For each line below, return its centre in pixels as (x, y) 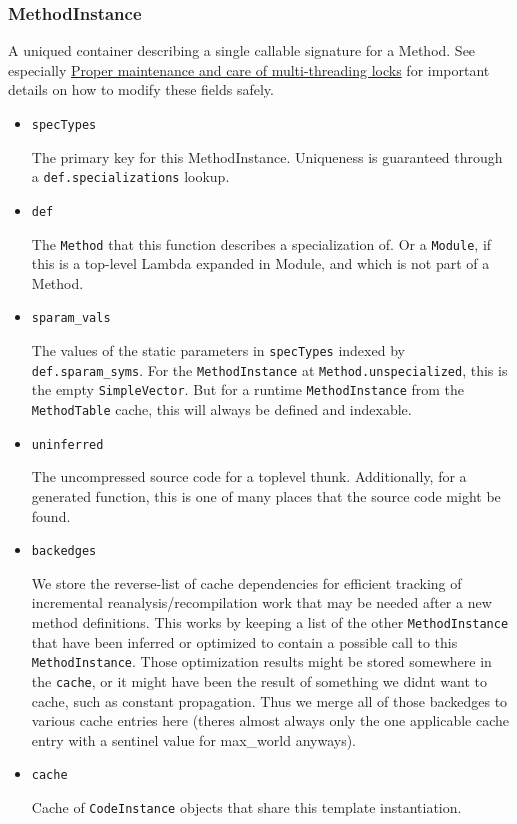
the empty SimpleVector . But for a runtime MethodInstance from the (248, 389)
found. (51, 515)
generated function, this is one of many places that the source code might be (266, 495)
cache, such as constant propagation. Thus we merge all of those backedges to (269, 700)
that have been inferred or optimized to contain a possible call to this (244, 641)
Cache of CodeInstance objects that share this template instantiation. (246, 806)
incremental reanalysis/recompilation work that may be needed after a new (261, 602)
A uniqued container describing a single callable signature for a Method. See (242, 50)
